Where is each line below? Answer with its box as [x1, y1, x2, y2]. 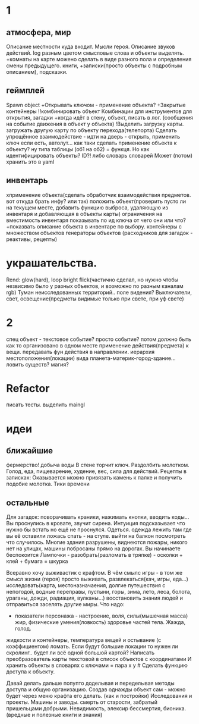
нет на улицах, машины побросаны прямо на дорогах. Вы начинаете [6, 545, 181, 552]
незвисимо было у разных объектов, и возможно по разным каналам [6, 282, 184, 289]
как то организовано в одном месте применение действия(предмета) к [6, 341, 189, 349]
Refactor [6, 381, 50, 395]
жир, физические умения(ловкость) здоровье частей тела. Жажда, [14, 619, 186, 626]
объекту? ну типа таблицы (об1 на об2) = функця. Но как [6, 145, 150, 152]
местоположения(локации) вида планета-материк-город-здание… [6, 355, 176, 362]
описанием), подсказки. [6, 68, 68, 75]
